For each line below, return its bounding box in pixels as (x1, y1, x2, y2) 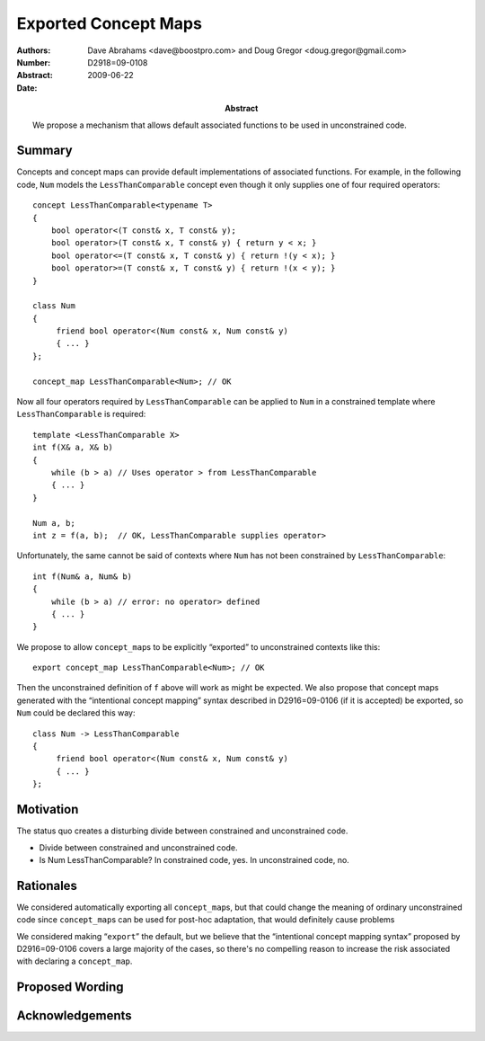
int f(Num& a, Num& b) (32, 571, 133, 582)
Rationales (16, 877, 78, 894)
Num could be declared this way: (16, 707, 136, 718)
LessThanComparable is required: (16, 409, 146, 420)
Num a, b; (32, 518, 75, 528)
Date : (16, 82, 38, 93)
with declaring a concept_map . (16, 956, 133, 966)
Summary (16, 143, 73, 158)
